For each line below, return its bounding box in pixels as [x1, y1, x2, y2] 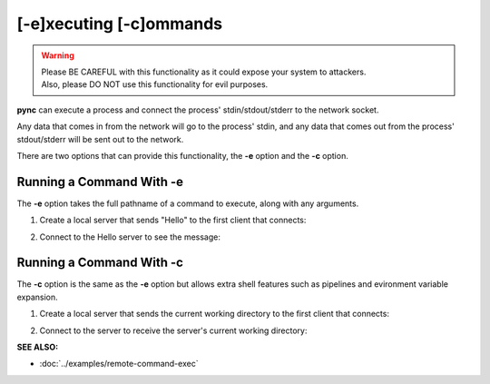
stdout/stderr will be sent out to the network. [16, 133, 184, 144]
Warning [41, 50, 74, 61]
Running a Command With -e [16, 173, 184, 190]
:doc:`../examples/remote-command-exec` [39, 359, 199, 369]
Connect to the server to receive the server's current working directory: [39, 325, 308, 336]
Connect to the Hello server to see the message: [39, 231, 221, 242]
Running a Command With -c [16, 255, 183, 271]
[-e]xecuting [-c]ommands [16, 14, 223, 34]
